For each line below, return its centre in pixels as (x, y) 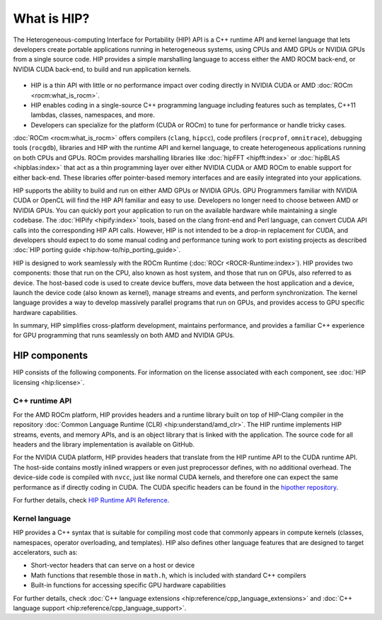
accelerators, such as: (45, 552)
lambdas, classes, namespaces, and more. (93, 115)
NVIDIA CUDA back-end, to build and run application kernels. (102, 69)
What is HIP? (51, 18)
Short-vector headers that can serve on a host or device (113, 566)
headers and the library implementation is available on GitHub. (104, 444)
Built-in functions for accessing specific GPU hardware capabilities (128, 585)
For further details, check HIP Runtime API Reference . (91, 500)
